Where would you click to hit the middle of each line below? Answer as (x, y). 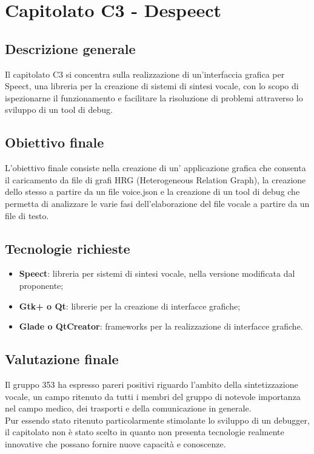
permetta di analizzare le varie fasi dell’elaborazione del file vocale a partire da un (157, 203)
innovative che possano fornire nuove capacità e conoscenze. (115, 443)
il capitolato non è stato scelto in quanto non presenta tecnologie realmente (145, 432)
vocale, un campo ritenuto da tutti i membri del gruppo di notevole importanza (153, 396)
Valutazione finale (62, 359)
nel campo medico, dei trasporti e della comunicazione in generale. (128, 408)
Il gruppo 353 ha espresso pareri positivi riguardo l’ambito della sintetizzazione (152, 384)
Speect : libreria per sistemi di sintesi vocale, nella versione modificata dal (157, 273)
